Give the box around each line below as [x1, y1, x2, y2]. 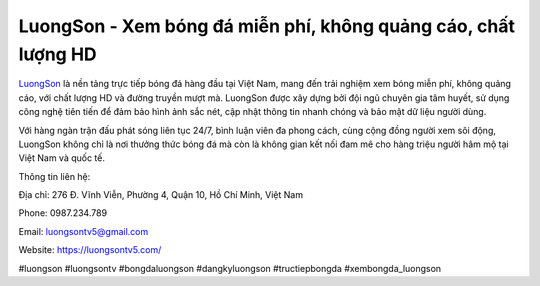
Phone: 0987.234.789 [18, 207, 108, 219]
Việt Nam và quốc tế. [18, 152, 105, 164]
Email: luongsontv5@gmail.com [18, 225, 149, 237]
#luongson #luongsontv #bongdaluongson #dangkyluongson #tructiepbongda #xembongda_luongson [18, 262, 442, 274]
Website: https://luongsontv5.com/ [18, 244, 162, 256]
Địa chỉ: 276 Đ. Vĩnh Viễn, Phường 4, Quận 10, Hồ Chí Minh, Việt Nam [18, 189, 304, 201]
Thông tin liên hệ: [18, 170, 91, 182]
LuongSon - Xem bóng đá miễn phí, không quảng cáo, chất [18, 15, 515, 37]
